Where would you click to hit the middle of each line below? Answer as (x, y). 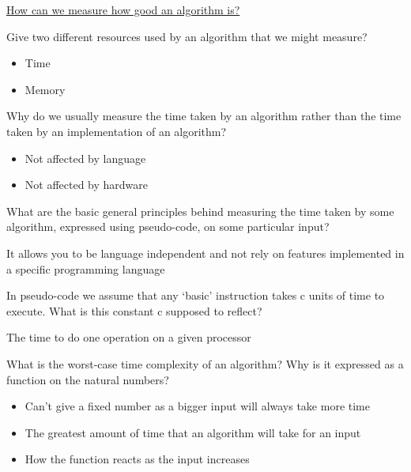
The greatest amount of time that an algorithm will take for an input (193, 432)
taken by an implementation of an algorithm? (117, 131)
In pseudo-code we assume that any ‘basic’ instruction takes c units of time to (196, 295)
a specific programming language (86, 268)
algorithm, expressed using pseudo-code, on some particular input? (168, 227)
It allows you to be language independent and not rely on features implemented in (205, 253)
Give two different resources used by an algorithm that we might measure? (187, 36)
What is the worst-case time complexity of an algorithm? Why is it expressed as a (205, 363)
